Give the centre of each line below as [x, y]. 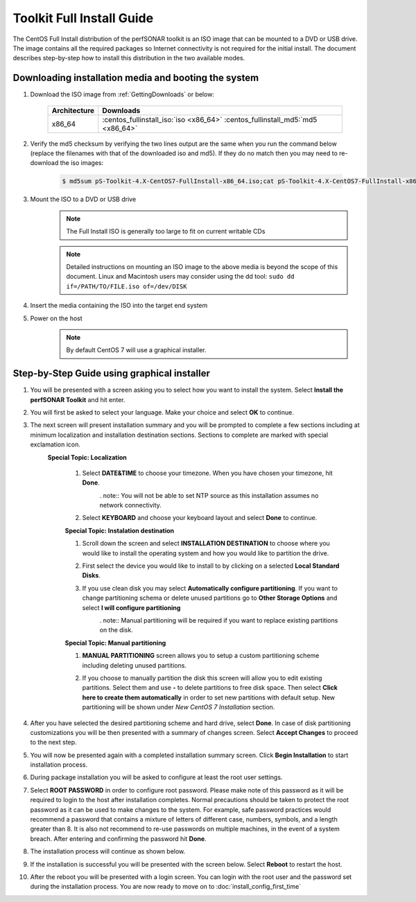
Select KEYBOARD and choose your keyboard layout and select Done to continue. [200, 518]
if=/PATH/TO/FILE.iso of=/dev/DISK [127, 286]
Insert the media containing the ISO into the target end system [119, 306]
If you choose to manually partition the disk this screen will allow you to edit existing [202, 678]
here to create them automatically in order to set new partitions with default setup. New [209, 697]
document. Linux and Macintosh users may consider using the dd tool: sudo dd [180, 277]
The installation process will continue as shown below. [108, 851]
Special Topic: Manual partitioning [115, 643]
